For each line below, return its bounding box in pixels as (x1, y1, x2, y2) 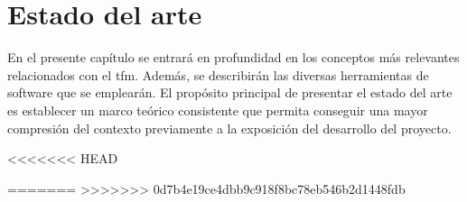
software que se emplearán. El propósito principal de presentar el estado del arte (7, 83, 453, 102)
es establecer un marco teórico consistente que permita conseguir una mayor (7, 100, 428, 119)
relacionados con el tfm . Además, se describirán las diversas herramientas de (7, 65, 429, 84)
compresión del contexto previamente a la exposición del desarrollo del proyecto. (7, 118, 452, 137)
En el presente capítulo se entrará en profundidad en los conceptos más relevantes (7, 48, 460, 67)
